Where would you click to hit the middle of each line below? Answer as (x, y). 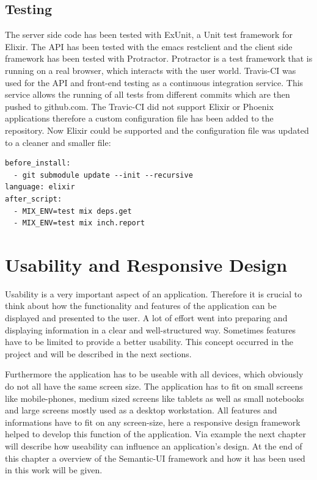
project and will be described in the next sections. (98, 353)
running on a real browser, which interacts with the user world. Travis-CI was (151, 70)
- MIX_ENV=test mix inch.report (79, 223)
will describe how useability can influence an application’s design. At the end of (154, 445)
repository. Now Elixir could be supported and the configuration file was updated (157, 130)
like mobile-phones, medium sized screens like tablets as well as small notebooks (155, 398)
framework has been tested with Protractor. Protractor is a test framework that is (159, 58)
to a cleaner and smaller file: (58, 142)
